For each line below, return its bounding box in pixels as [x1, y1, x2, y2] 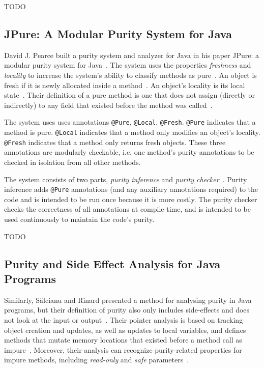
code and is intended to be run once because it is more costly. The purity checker [4, 193, 257, 204]
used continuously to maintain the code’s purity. [4, 213, 155, 224]
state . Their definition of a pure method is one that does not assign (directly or [4, 90, 255, 100]
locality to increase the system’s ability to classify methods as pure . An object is [4, 69, 257, 80]
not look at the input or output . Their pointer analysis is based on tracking [4, 314, 243, 325]
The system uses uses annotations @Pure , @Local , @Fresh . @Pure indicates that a [4, 117, 256, 127]
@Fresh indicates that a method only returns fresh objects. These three [4, 136, 226, 147]
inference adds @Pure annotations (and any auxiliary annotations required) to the [4, 184, 258, 194]
